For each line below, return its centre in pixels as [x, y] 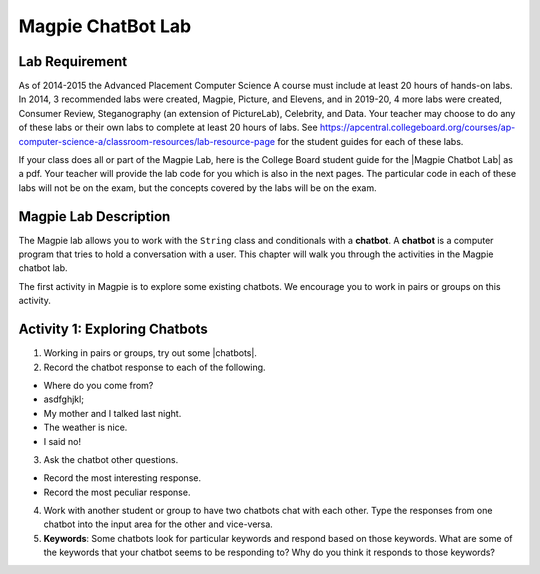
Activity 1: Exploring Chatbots [113, 329]
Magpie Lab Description [94, 216]
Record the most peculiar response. [117, 492]
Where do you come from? [98, 385]
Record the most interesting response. [122, 478]
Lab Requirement [73, 61]
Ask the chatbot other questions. [111, 459]
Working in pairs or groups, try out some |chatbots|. [150, 353]
